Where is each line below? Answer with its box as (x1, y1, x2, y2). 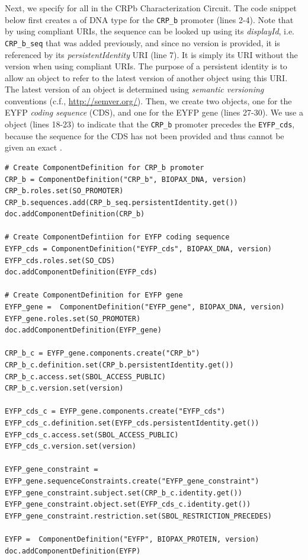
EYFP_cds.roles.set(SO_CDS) (5, 256, 115, 265)
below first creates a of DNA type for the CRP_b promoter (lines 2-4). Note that (5, 13, 294, 25)
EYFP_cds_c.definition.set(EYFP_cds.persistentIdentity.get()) (5, 418, 259, 427)
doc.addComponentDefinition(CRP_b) (5, 210, 145, 219)
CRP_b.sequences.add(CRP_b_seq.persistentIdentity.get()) (5, 198, 238, 207)
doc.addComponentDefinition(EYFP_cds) (5, 268, 158, 277)
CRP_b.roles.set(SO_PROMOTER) (5, 187, 124, 196)
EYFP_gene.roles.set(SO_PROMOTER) (5, 314, 141, 323)
